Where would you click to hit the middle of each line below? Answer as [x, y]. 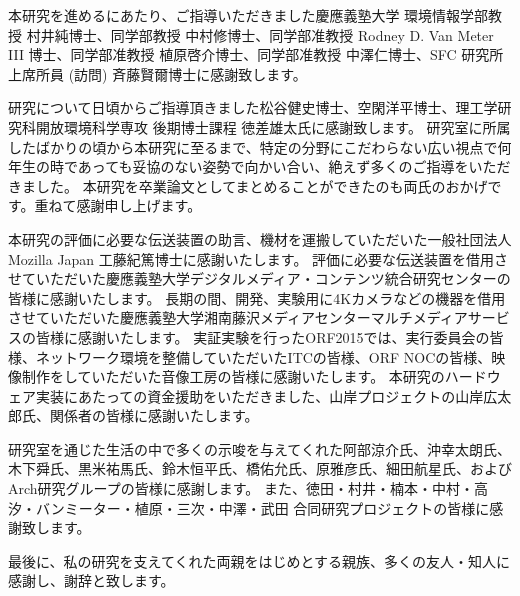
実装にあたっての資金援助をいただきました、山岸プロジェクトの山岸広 [266, 395]
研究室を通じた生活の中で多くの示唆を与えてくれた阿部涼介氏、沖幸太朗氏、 [259, 448]
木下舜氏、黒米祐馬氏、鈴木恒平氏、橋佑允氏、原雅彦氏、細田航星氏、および [260, 468]
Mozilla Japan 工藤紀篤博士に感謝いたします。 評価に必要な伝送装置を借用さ [258, 258]
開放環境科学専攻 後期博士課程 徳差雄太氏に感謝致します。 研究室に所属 [273, 126]
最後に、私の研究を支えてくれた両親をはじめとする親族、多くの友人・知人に [259, 560]
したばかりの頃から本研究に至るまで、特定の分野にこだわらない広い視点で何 [260, 146]
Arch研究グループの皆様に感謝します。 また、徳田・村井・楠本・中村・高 [248, 488]
